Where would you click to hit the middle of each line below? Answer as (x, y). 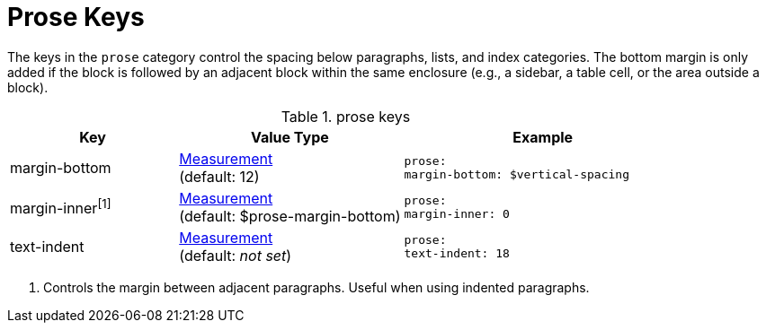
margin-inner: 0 (457, 213)
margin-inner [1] (61, 207)
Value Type (289, 137)
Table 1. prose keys (346, 116)
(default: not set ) (236, 255)
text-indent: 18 (457, 253)
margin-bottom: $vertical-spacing (517, 174)
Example (543, 137)
